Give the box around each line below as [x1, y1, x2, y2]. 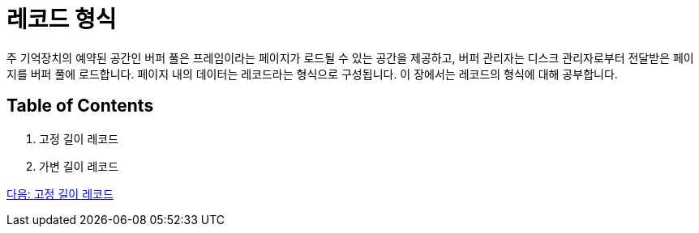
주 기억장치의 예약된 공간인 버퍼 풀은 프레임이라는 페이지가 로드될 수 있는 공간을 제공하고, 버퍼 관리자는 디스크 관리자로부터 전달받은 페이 [6, 50, 694, 65]
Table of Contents [6, 95, 154, 116]
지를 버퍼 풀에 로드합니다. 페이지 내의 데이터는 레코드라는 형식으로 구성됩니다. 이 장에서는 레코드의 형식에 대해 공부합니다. [6, 66, 618, 81]
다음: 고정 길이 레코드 [6, 186, 114, 201]
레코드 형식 [6, 6, 117, 33]
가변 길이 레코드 [39, 159, 119, 173]
